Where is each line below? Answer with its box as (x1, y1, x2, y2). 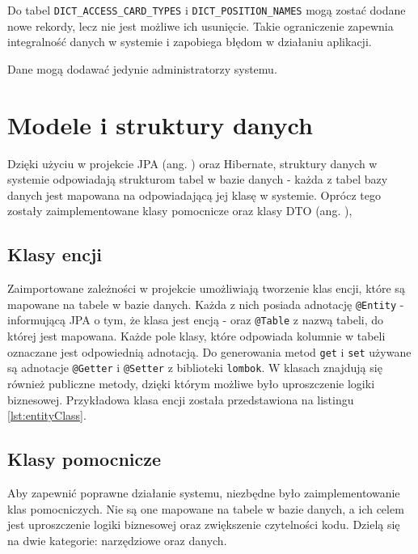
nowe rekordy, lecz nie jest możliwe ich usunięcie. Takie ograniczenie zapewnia (7, 17, 394, 34)
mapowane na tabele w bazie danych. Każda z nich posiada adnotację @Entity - (7, 295, 404, 312)
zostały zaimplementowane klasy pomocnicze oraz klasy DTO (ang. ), (7, 202, 353, 219)
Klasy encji (7, 242, 102, 267)
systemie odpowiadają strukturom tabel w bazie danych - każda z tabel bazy (7, 171, 388, 188)
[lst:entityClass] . (7, 407, 87, 424)
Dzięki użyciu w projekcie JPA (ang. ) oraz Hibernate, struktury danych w (7, 154, 378, 171)
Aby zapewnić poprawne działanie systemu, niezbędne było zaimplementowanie (7, 484, 400, 501)
